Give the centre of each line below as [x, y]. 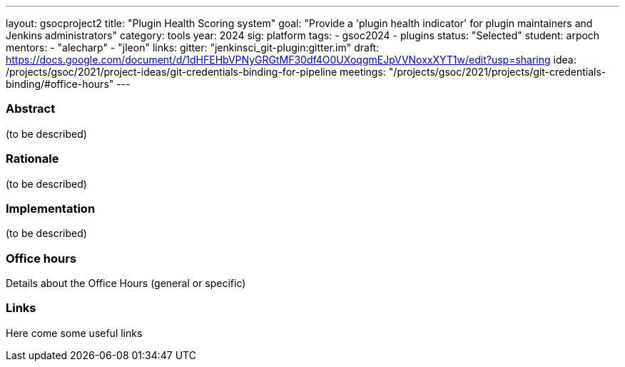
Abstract [31, 109]
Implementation [51, 208]
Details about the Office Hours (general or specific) [126, 283]
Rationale [32, 159]
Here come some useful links [74, 333]
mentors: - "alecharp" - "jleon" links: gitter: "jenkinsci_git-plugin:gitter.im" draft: [193, 47]
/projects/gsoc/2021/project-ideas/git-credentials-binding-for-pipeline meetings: [196, 72]
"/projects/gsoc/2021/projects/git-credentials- [497, 72]
